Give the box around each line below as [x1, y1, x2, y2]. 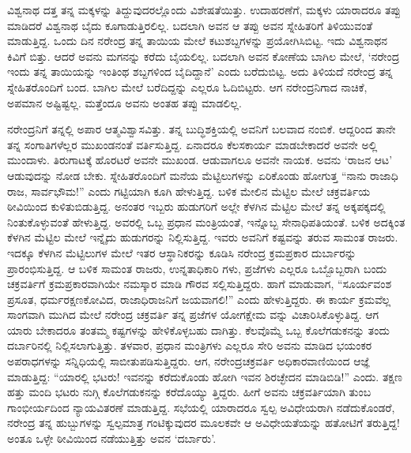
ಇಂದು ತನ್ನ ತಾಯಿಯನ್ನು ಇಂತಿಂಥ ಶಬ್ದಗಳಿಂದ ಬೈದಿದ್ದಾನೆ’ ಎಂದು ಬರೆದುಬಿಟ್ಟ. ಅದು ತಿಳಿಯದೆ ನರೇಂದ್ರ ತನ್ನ [7, 63, 393, 80]
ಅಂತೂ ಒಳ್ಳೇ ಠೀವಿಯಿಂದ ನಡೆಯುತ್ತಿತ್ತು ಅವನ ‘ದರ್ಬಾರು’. [7, 430, 217, 447]
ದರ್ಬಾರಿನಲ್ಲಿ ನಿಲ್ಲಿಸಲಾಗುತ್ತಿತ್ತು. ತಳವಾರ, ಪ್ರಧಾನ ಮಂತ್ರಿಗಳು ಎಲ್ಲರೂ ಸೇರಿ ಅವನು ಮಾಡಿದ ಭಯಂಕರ [7, 337, 372, 354]
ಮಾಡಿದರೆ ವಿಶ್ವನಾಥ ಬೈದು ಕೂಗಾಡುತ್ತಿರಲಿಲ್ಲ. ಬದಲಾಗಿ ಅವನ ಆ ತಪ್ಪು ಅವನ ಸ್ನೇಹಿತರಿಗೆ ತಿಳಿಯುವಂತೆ [7, 17, 373, 33]
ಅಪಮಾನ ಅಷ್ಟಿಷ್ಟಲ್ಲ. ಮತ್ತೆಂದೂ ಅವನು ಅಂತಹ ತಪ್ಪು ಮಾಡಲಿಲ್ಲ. [7, 94, 242, 110]
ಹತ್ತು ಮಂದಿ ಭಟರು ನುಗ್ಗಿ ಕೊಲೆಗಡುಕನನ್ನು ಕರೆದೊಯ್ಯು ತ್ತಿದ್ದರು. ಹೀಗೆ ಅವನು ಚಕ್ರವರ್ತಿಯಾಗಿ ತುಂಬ [7, 384, 371, 400]
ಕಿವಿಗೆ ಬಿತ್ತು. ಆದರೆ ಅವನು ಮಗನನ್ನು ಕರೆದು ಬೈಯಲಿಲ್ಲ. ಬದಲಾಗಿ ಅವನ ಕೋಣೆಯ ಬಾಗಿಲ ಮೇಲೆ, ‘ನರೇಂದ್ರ [7, 47, 400, 64]
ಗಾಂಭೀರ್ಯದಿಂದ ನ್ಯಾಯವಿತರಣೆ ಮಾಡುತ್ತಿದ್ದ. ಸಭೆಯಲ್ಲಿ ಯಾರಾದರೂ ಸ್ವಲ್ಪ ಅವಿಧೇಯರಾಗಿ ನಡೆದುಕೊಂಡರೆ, [7, 399, 395, 415]
